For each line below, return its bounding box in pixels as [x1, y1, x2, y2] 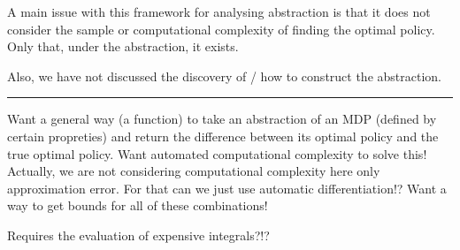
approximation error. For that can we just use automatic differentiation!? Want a [7, 178, 447, 197]
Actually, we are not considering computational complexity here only [7, 162, 380, 180]
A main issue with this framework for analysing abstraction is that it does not [7, 3, 431, 20]
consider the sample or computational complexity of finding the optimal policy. [7, 19, 435, 38]
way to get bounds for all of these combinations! [7, 196, 268, 215]
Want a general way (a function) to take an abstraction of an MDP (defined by [7, 110, 437, 128]
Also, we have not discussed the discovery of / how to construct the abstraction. [7, 66, 441, 85]
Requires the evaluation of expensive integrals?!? [7, 225, 270, 244]
